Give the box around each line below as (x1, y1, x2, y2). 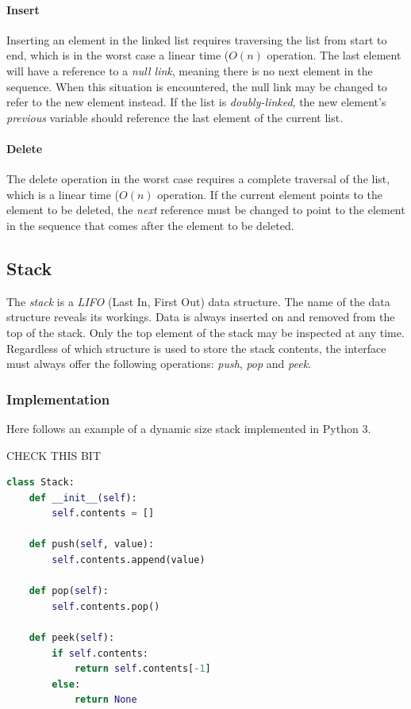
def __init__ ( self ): (29, 492, 137, 504)
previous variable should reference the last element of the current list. (6, 109, 344, 125)
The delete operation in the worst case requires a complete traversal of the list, (6, 171, 390, 187)
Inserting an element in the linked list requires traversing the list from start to (6, 31, 387, 48)
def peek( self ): (29, 632, 115, 644)
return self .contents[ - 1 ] (74, 663, 211, 675)
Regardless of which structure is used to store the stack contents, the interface (6, 339, 386, 356)
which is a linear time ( (6, 186, 120, 202)
